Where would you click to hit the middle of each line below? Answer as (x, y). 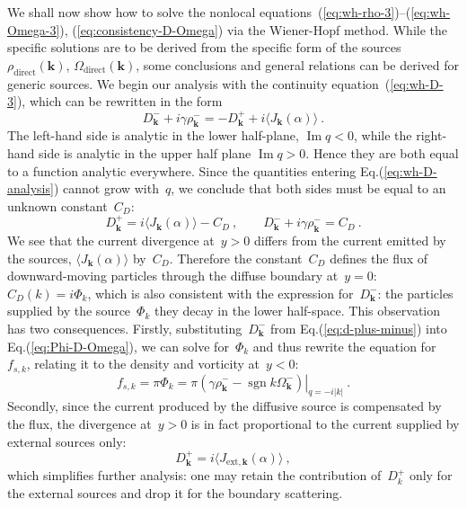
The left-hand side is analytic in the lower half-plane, (153, 135)
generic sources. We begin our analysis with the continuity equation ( (199, 83)
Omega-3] (34, 29)
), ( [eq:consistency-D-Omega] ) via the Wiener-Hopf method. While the (254, 29)
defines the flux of (379, 258)
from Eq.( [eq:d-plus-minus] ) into (358, 328)
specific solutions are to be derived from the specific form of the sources (204, 47)
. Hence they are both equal (382, 152)
